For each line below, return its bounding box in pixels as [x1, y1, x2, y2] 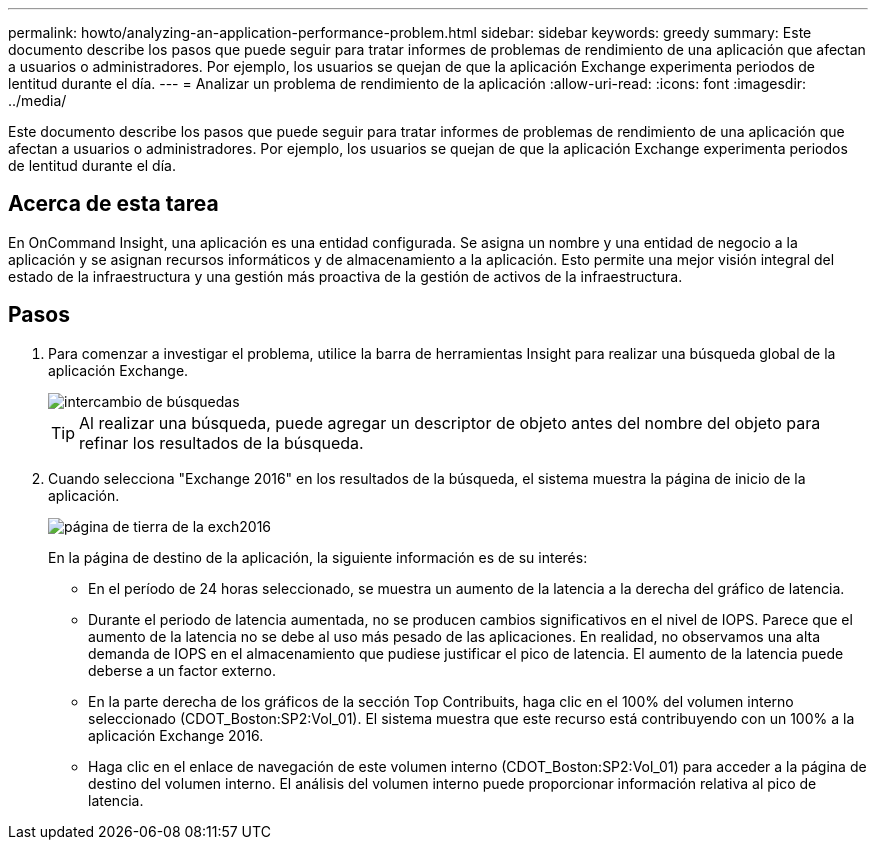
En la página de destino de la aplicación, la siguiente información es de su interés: [48, 548, 588, 566]
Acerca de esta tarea [8, 191, 219, 217]
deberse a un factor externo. [88, 661, 276, 679]
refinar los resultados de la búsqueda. [79, 432, 364, 453]
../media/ [8, 92, 67, 109]
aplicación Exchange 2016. [88, 726, 264, 744]
